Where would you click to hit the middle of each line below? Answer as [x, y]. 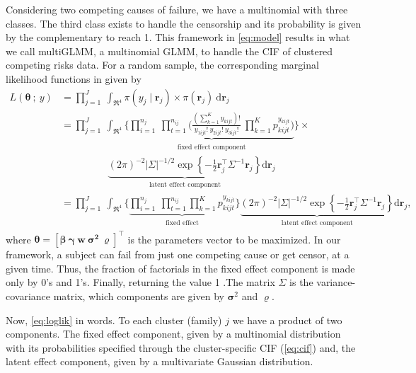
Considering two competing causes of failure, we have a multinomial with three [177, 9]
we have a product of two [287, 320]
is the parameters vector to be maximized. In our [234, 239]
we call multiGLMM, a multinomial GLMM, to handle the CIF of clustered [169, 51]
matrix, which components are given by [139, 296]
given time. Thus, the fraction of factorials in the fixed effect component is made [180, 268]
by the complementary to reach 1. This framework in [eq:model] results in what [178, 37]
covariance [28, 296]
